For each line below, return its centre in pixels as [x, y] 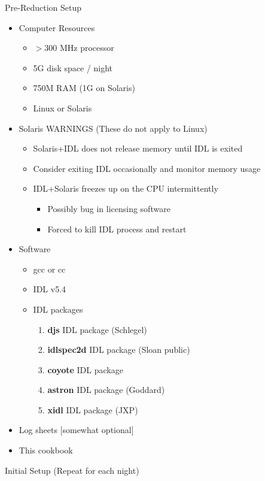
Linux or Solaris [63, 108]
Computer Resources [57, 27]
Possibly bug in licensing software [109, 208]
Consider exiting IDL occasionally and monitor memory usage [147, 168]
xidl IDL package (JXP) [93, 409]
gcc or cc [49, 269]
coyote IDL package [85, 369]
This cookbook [46, 450]
